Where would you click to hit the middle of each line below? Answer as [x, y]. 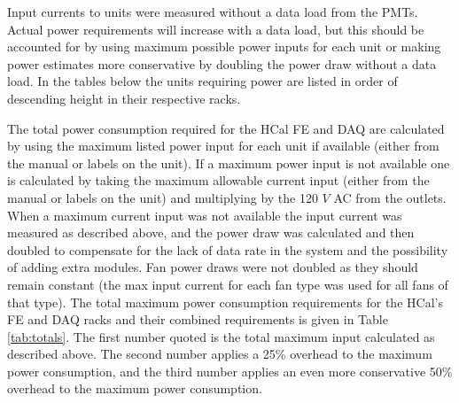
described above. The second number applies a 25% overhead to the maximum [220, 354]
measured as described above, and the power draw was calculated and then [211, 232]
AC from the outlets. [390, 197]
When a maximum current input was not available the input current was [205, 215]
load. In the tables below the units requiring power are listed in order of [202, 81]
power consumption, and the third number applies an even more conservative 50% [230, 371]
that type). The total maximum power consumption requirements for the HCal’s [225, 302]
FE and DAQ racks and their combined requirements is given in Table [198, 319]
